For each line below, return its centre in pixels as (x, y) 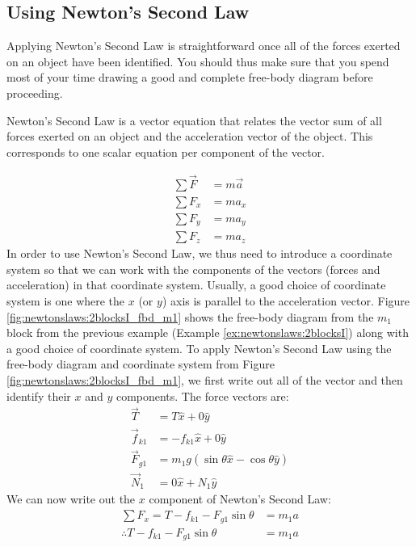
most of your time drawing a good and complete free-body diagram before (190, 77)
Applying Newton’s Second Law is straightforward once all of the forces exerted (204, 46)
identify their (39, 396)
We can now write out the (71, 499)
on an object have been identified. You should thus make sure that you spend (198, 61)
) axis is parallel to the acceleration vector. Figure (286, 300)
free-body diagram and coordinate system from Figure (141, 364)
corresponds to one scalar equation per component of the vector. (166, 151)
